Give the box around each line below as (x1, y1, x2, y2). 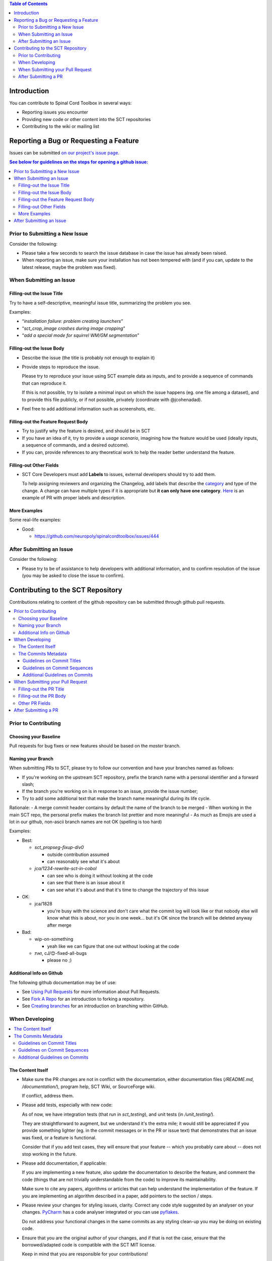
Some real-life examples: (9, 517, 61, 523)
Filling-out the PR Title (18, 686, 64, 692)
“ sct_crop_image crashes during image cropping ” (22, 325, 125, 331)
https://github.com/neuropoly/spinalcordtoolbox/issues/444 (34, 533, 159, 539)
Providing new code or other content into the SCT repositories (22, 116, 151, 122)
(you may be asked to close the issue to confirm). (22, 572, 125, 579)
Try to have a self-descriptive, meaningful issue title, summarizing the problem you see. (9, 300, 191, 306)
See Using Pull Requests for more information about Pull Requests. (22, 989, 161, 995)
